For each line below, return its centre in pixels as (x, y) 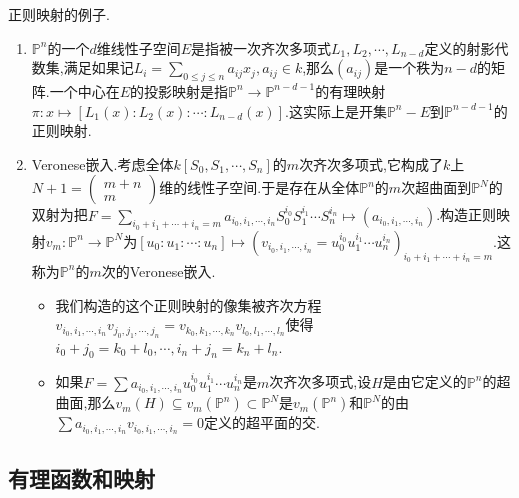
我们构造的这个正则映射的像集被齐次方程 (188, 304)
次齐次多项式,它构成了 (371, 163)
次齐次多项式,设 (320, 381)
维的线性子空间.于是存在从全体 (259, 187)
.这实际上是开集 (336, 110)
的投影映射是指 (179, 90)
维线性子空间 (138, 47)
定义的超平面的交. (262, 422)
